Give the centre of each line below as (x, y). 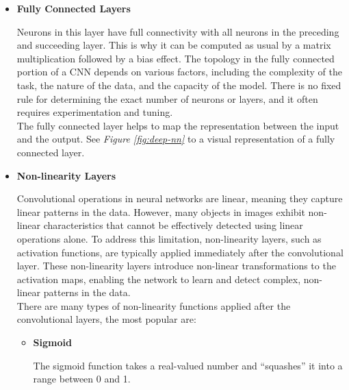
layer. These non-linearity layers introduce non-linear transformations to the (176, 266)
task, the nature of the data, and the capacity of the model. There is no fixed (179, 85)
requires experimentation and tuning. (95, 112)
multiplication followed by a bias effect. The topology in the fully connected (176, 58)
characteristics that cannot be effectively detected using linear (173, 225)
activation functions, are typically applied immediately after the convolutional (180, 252)
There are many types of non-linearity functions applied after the (154, 305)
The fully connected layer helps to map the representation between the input (178, 125)
